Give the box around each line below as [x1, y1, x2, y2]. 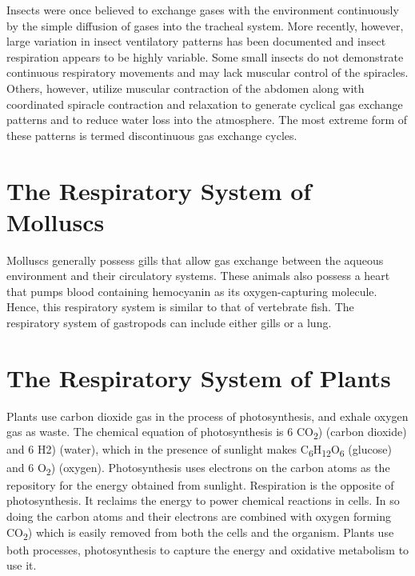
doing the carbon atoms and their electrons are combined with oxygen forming [6, 507, 392, 524]
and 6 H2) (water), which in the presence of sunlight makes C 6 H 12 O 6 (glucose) [6, 441, 392, 460]
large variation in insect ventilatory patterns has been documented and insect [6, 33, 386, 50]
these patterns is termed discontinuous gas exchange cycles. [6, 126, 297, 143]
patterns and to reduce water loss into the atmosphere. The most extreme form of [6, 111, 408, 128]
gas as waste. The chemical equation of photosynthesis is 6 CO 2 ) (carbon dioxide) [6, 423, 407, 442]
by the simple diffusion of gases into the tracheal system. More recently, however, [6, 17, 404, 34]
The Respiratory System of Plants [6, 361, 391, 394]
